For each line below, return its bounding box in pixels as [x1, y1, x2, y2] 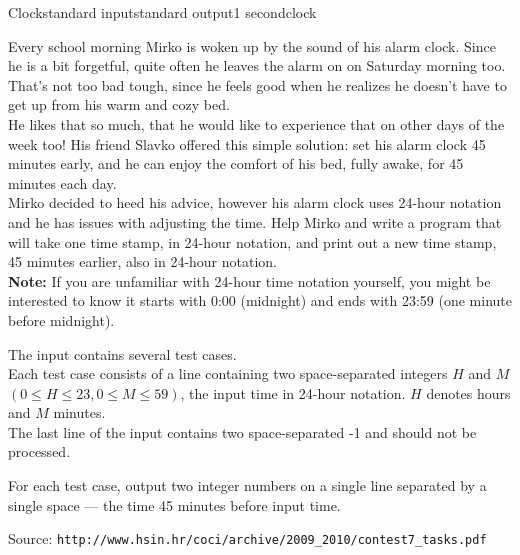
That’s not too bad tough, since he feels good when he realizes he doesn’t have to [8, 74, 507, 95]
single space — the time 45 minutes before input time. [8, 494, 341, 515]
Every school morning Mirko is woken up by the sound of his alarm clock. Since [8, 35, 496, 56]
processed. [8, 441, 71, 462]
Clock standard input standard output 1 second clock [8, 2, 317, 22]
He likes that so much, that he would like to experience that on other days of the [8, 113, 505, 134]
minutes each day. [8, 172, 117, 193]
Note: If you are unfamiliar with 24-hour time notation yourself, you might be [8, 270, 491, 291]
